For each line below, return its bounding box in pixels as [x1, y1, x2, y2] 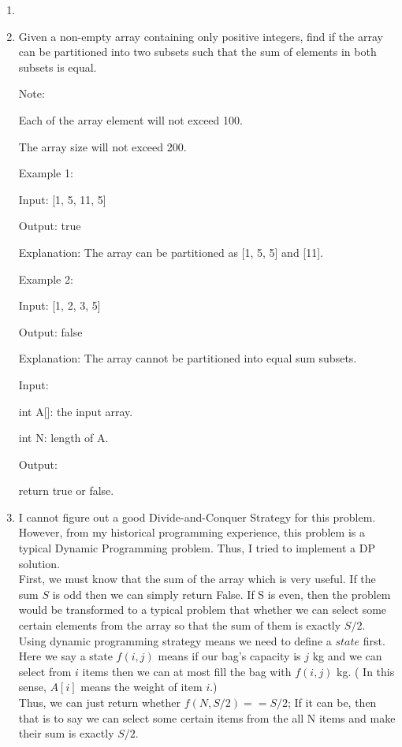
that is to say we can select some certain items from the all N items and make [18, 709, 396, 726]
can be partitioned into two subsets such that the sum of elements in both [18, 43, 377, 60]
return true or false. [18, 482, 114, 499]
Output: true [18, 217, 81, 234]
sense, [18, 678, 47, 695]
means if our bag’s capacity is [158, 648, 301, 664]
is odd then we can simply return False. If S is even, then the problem [52, 585, 391, 602]
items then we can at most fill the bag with [82, 663, 292, 679]
